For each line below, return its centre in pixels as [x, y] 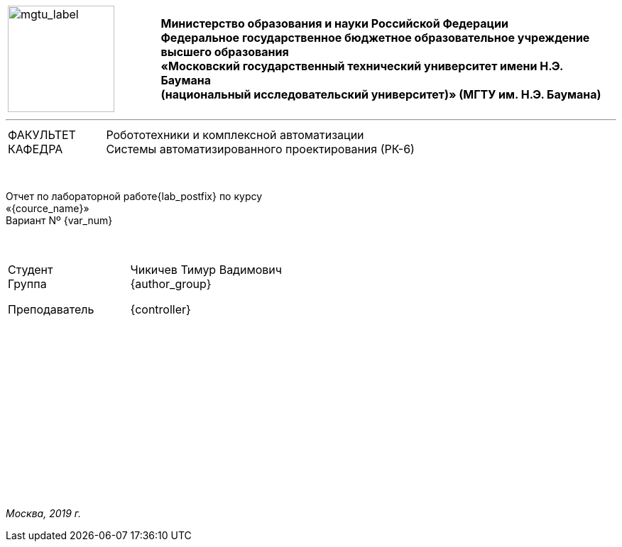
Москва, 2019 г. [44, 513]
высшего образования [225, 52]
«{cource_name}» [48, 208]
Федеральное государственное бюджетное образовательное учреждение [375, 38]
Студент [31, 270]
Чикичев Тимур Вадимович [206, 270]
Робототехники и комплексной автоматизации [235, 135]
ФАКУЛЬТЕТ [42, 135]
